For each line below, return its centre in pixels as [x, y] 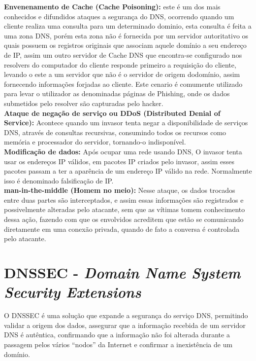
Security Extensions [73, 292]
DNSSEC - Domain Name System [122, 273]
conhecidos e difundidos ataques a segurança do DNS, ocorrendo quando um [119, 16]
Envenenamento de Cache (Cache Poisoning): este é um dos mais [112, 6]
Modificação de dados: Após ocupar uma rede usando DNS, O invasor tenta [123, 151]
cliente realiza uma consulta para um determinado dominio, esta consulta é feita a [128, 26]
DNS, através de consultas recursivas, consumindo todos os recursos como [115, 132]
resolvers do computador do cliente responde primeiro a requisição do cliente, [120, 64]
